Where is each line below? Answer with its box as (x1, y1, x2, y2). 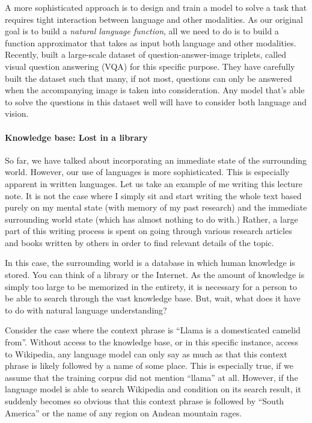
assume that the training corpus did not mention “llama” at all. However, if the (5, 371, 298, 383)
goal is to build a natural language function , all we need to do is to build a (5, 25, 279, 37)
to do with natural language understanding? (5, 303, 167, 316)
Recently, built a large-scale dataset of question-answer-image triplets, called (5, 48, 287, 61)
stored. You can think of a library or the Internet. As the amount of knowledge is (5, 268, 305, 281)
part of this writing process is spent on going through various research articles (5, 224, 292, 237)
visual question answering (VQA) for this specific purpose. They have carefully (5, 60, 295, 72)
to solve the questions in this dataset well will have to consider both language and (5, 95, 307, 108)
